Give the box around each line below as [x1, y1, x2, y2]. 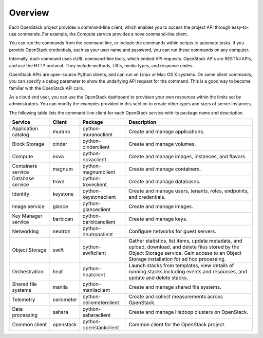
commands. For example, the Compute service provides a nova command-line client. [17, 31, 188, 37]
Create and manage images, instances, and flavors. [128, 153, 247, 160]
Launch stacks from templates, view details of [128, 262, 234, 269]
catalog [12, 131, 29, 138]
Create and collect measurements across [128, 293, 223, 300]
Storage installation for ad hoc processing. [128, 256, 226, 263]
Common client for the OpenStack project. [128, 321, 226, 328]
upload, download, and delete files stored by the [128, 244, 240, 250]
